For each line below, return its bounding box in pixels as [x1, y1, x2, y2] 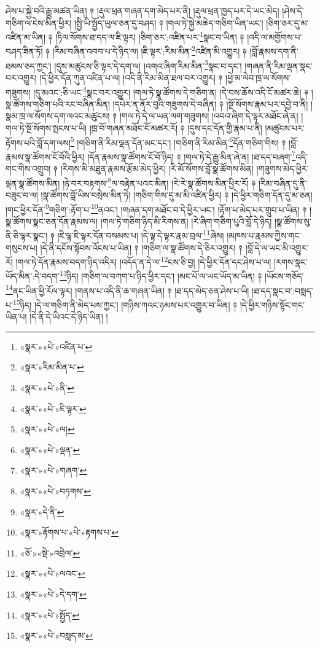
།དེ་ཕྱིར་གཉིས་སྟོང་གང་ [240, 298, 305, 311]
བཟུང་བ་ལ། [6, 188, 38, 201]
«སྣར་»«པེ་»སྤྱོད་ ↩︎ [20, 608, 80, 621]
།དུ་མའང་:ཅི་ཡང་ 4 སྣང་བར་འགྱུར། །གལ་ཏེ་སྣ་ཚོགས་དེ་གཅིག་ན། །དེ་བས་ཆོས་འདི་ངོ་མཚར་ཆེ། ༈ [33, 84, 309, 98]
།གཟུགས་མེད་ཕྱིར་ [256, 162, 309, 175]
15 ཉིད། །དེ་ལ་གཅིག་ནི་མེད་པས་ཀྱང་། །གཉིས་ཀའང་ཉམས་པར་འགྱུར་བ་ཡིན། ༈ [12, 296, 238, 311]
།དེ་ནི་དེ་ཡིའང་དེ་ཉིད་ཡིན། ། [29, 310, 108, 323]
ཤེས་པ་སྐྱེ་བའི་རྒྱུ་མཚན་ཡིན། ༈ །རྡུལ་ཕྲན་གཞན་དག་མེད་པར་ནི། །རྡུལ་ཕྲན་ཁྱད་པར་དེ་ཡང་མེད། [6, 4, 279, 17]
